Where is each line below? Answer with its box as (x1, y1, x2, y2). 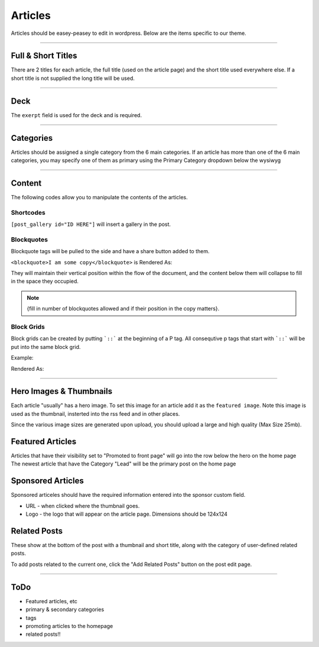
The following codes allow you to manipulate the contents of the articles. (11, 193, 188, 200)
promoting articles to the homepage (25, 622, 113, 629)
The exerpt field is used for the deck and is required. (11, 111, 142, 118)
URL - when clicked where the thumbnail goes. (25, 502, 140, 509)
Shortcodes (11, 208, 45, 216)
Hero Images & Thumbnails (11, 386, 112, 396)
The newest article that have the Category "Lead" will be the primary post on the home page (11, 460, 236, 467)
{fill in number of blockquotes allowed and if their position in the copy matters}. (27, 305, 220, 312)
